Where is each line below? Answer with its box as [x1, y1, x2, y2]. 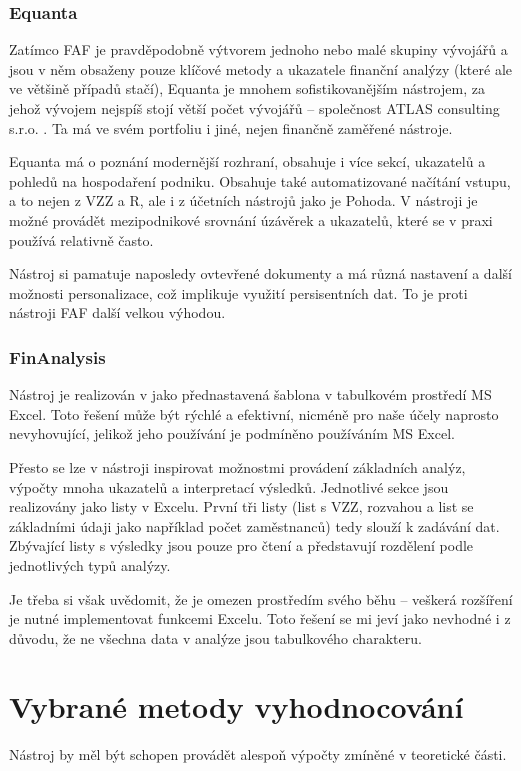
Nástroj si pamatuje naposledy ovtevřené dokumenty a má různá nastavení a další [9, 263, 512, 284]
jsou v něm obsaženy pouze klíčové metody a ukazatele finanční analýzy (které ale [9, 58, 512, 79]
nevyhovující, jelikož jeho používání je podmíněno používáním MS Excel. [9, 423, 455, 444]
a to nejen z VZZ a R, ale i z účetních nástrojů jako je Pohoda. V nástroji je [9, 190, 478, 211]
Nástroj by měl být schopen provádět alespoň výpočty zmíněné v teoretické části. [9, 744, 507, 765]
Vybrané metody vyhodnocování [9, 686, 464, 727]
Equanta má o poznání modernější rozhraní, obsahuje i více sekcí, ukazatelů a [9, 151, 486, 172]
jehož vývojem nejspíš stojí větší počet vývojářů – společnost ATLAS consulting [9, 98, 500, 118]
